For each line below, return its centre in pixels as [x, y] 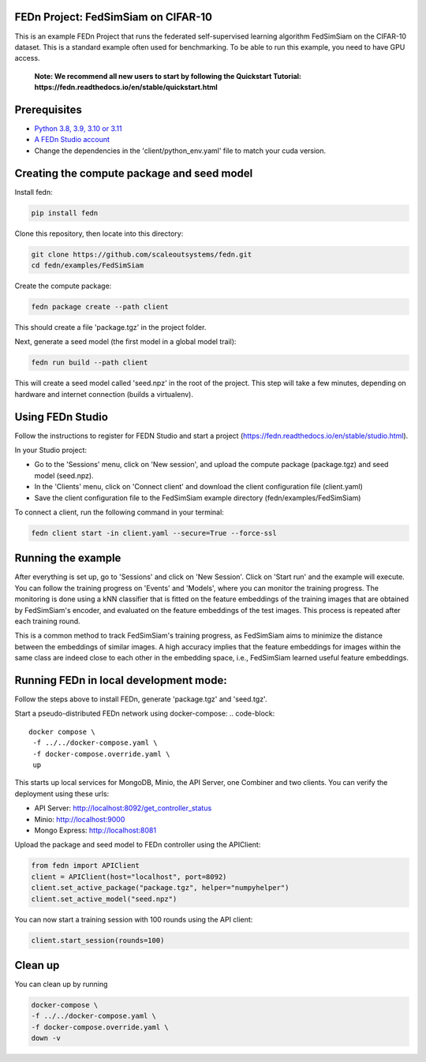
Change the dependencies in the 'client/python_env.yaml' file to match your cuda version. [180, 151]
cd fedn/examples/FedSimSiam [88, 265]
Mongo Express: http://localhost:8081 [95, 830]
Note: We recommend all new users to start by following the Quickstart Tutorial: [168, 76]
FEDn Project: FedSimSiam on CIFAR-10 [114, 17]
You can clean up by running [61, 984]
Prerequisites [48, 109]
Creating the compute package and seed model [134, 173]
